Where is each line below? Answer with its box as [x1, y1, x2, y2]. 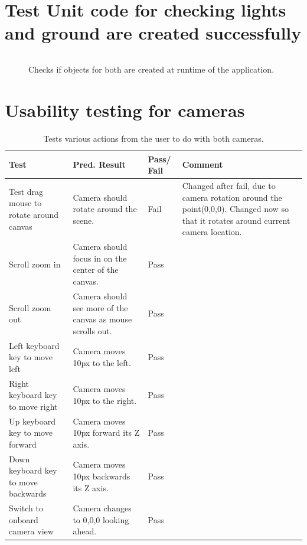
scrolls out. [73, 324, 112, 337]
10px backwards [73, 470, 130, 482]
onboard [9, 513, 38, 526]
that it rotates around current [182, 214, 290, 226]
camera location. [182, 226, 242, 238]
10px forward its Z [73, 426, 140, 439]
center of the [73, 263, 119, 276]
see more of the [73, 301, 128, 314]
